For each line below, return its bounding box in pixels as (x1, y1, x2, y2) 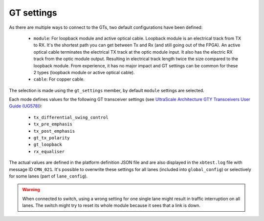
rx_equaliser (33, 149, 65, 154)
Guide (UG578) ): (9, 103, 43, 109)
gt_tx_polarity (33, 135, 70, 141)
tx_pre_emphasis (33, 121, 73, 127)
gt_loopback (33, 142, 62, 147)
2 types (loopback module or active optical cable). (33, 69, 135, 75)
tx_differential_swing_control (33, 115, 109, 120)
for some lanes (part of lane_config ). (9, 173, 88, 179)
